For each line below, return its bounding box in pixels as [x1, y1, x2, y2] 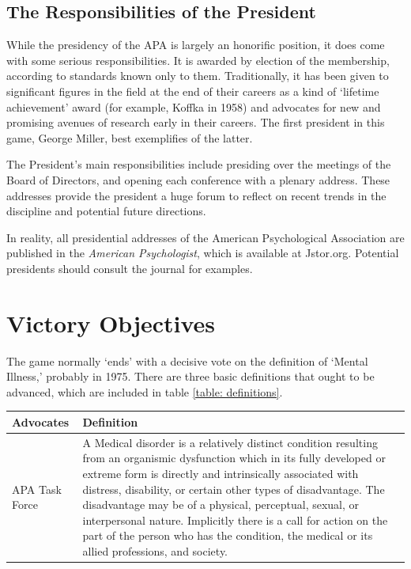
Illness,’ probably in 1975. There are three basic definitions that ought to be [6, 368, 375, 385]
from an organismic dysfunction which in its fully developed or [82, 450, 386, 466]
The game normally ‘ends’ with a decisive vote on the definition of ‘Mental [6, 352, 368, 369]
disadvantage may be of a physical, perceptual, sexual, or [82, 496, 360, 513]
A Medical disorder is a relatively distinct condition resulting [82, 434, 378, 450]
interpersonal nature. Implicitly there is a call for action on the [82, 511, 388, 528]
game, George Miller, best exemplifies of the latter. [6, 129, 253, 146]
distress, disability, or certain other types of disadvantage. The [82, 480, 385, 497]
